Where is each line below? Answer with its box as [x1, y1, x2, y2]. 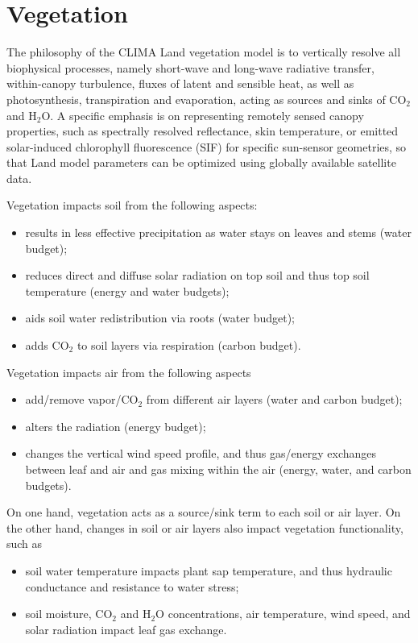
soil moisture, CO [25, 605, 113, 622]
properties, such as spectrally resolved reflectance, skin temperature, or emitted [6, 122, 399, 139]
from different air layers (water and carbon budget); [146, 391, 403, 408]
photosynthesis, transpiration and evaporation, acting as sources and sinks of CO [6, 90, 407, 107]
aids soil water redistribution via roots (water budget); [25, 309, 295, 326]
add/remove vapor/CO [25, 391, 139, 408]
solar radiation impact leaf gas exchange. [25, 620, 227, 637]
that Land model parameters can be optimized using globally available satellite [6, 154, 396, 171]
